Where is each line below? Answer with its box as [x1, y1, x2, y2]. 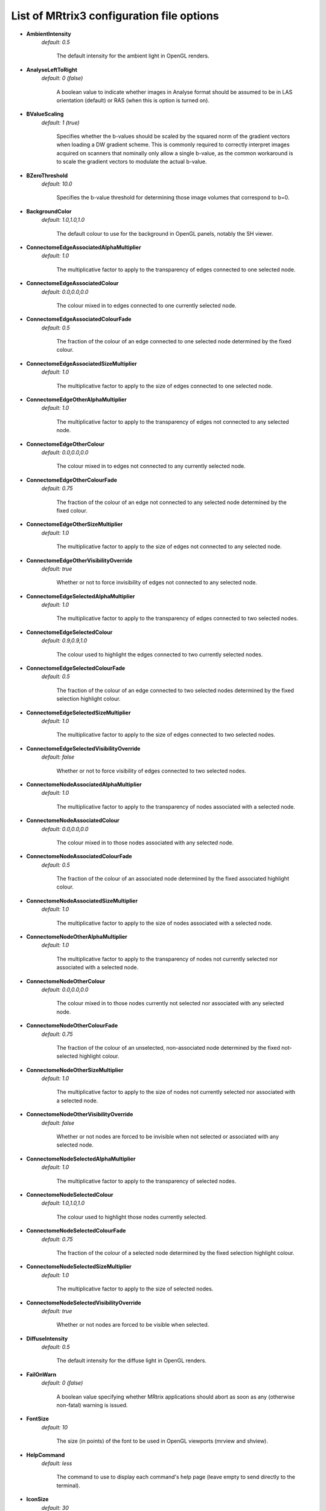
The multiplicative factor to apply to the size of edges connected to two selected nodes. [56, 731, 276, 739]
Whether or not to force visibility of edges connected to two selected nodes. [56, 767, 247, 774]
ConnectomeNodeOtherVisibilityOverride [26, 1111, 133, 1118]
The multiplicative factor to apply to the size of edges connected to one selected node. [56, 382, 273, 389]
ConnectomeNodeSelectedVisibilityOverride [26, 1299, 141, 1306]
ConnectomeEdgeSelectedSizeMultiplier [26, 709, 131, 716]
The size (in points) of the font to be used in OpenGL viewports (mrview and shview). [56, 1437, 268, 1445]
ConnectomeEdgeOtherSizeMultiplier [26, 520, 123, 528]
